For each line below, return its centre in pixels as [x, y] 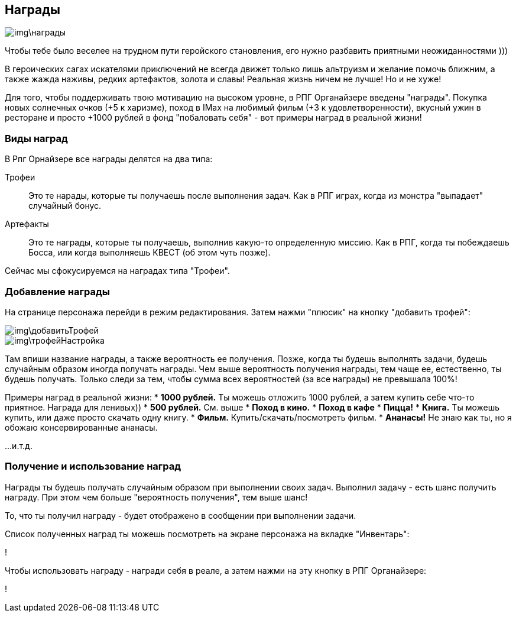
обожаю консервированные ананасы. [81, 427]
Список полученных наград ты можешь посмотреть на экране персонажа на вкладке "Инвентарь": [207, 534]
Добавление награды [57, 291]
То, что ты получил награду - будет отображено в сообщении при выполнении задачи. [181, 515]
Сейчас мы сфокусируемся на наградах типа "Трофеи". [117, 271]
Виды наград [36, 138]
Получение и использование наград [93, 466]
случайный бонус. [65, 206]
